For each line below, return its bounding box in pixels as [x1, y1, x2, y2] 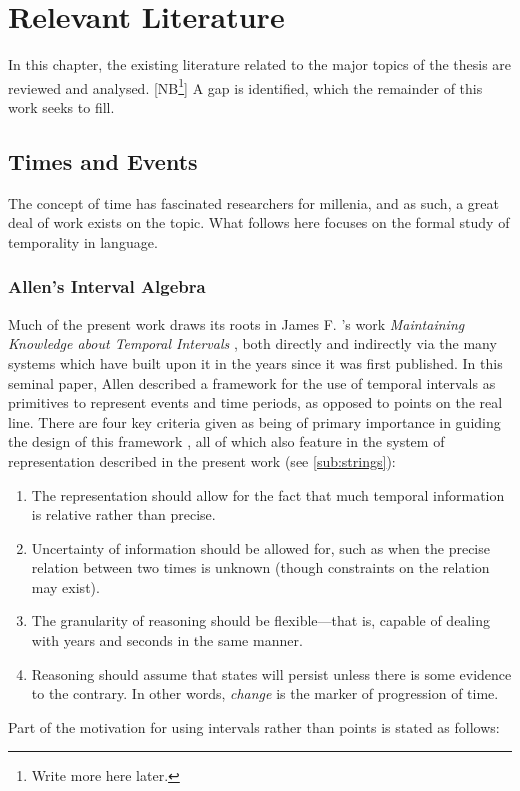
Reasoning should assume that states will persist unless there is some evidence [31, 663, 512, 684]
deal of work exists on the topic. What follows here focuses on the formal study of [8, 212, 510, 233]
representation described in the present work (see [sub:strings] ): [8, 450, 396, 471]
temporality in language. [8, 231, 158, 252]
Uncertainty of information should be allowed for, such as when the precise [31, 537, 490, 558]
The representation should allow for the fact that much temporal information [31, 484, 505, 505]
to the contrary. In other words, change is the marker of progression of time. [31, 683, 499, 704]
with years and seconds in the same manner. [31, 630, 303, 651]
